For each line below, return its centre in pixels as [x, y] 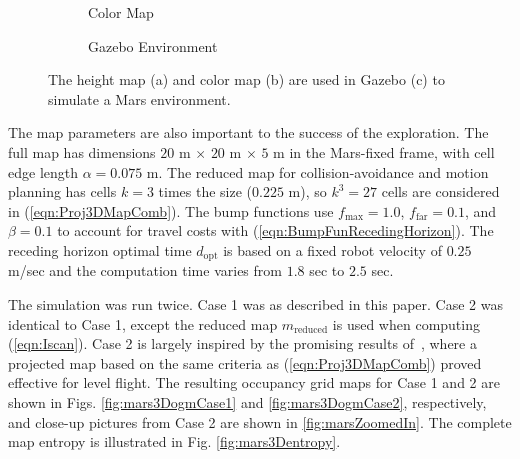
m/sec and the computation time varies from [145, 270]
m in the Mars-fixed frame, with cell [384, 151]
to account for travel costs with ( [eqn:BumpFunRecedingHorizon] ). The [275, 230]
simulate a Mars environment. [139, 98]
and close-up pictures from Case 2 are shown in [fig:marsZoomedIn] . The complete [260, 421]
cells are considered [440, 191]
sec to [327, 270]
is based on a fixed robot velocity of [332, 249]
